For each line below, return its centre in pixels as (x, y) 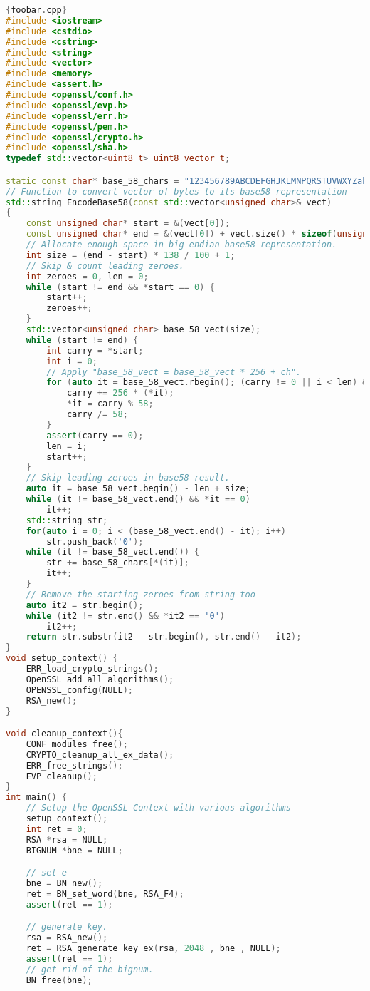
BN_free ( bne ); (59, 980)
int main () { (36, 797)
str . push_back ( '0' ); (95, 541)
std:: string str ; (67, 520)
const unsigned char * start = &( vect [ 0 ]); (128, 224)
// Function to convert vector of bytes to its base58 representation (176, 191)
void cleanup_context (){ (64, 734)
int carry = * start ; (95, 350)
